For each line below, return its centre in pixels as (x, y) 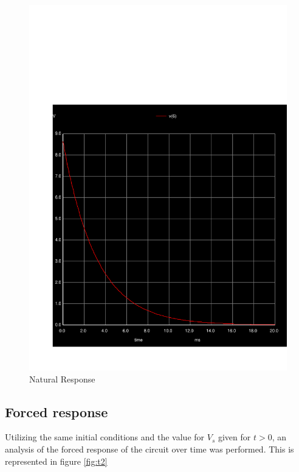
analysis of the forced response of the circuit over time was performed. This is (149, 449)
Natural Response (62, 379)
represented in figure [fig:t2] (56, 461)
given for (234, 437)
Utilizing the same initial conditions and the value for (105, 437)
